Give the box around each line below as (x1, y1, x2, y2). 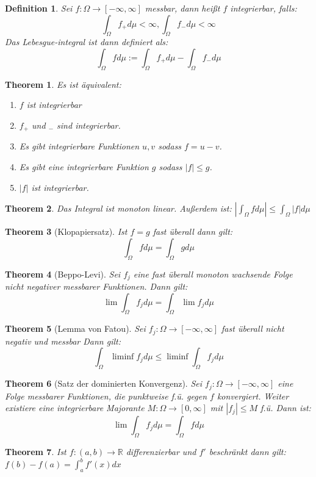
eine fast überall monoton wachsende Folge (133, 267, 293, 280)
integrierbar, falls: (230, 2, 297, 14)
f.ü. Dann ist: (260, 401, 311, 414)
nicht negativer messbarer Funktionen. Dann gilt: (5, 280, 188, 293)
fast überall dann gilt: (153, 225, 233, 238)
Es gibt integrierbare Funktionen (19, 140, 140, 152)
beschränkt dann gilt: (209, 445, 286, 458)
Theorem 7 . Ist (5, 445, 66, 458)
